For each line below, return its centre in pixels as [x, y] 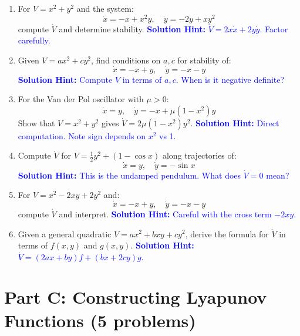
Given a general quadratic [65, 233]
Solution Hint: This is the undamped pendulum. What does [129, 175]
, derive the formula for [227, 233]
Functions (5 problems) [100, 320]
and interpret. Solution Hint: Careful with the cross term [165, 214]
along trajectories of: [199, 155]
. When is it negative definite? [230, 79]
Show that [36, 122]
